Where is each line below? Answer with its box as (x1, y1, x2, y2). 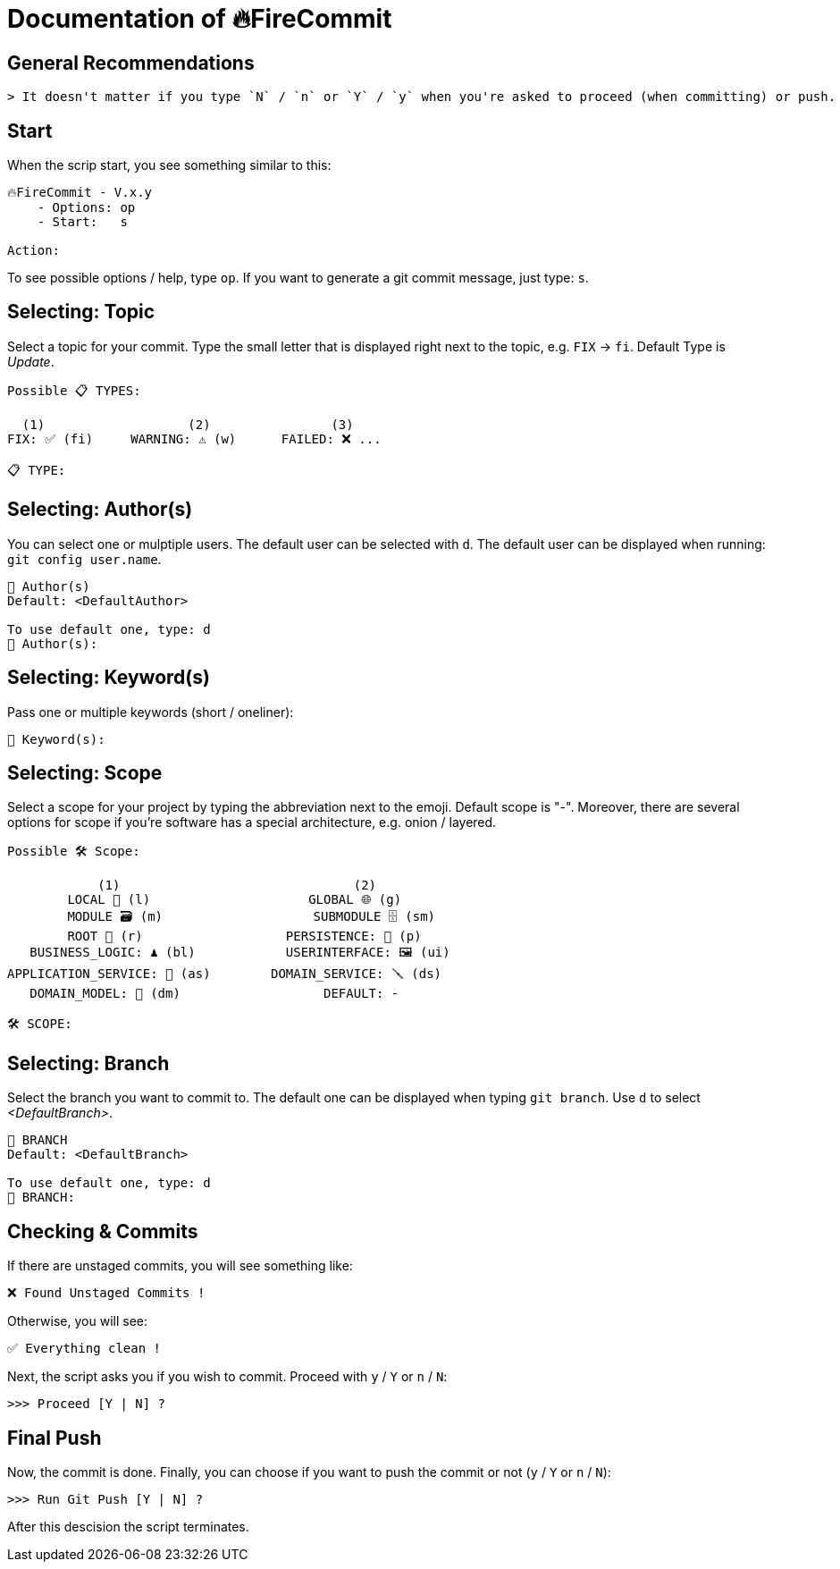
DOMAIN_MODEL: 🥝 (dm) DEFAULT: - (29, 986, 399, 1001)
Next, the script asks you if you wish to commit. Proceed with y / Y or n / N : (7, 1369, 448, 1385)
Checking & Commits (7, 1219, 198, 1243)
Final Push (7, 1426, 102, 1449)
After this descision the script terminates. (7, 1518, 249, 1534)
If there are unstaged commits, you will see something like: (7, 1258, 353, 1274)
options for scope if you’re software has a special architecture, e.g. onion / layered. (7, 814, 497, 831)
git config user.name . (7, 551, 162, 567)
